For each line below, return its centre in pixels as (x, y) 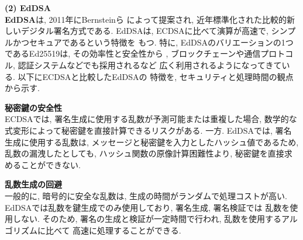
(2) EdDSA (28, 8)
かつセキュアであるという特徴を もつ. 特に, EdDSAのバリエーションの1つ (153, 42)
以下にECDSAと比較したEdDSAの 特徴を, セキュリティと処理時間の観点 (156, 76)
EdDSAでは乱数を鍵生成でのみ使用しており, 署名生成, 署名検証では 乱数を (147, 207)
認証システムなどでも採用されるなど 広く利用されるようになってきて (150, 65)
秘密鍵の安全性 (33, 107)
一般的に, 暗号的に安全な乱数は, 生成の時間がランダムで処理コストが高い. (146, 195)
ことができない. (51, 164)
